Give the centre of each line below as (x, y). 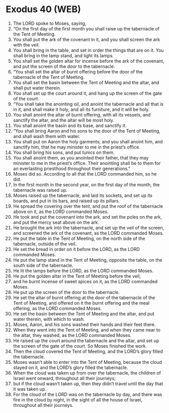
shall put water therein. (37, 88)
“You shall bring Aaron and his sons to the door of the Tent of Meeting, (87, 131)
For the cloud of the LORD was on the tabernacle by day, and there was (88, 394)
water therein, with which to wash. (49, 319)
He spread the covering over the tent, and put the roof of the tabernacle (88, 206)
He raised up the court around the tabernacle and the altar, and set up (86, 341)
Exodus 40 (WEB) (44, 9)
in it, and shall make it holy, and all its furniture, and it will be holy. (81, 109)
